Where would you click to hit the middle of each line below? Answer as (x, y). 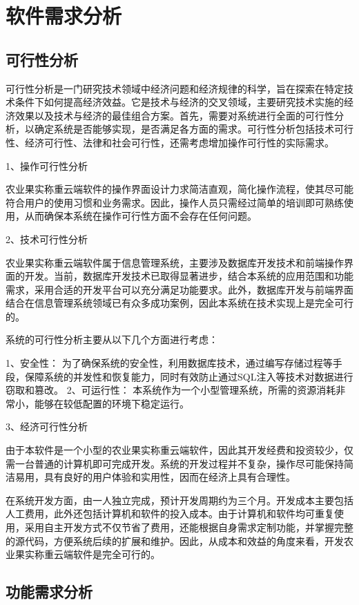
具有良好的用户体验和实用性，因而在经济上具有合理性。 (169, 477)
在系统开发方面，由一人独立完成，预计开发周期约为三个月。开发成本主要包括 (179, 500)
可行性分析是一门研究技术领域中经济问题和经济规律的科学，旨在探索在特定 (175, 88)
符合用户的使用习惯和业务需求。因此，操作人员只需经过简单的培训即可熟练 (175, 202)
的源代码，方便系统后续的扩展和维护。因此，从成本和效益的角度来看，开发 (175, 540)
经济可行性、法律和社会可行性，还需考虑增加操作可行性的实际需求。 (179, 142)
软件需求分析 (64, 16)
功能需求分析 (49, 592)
